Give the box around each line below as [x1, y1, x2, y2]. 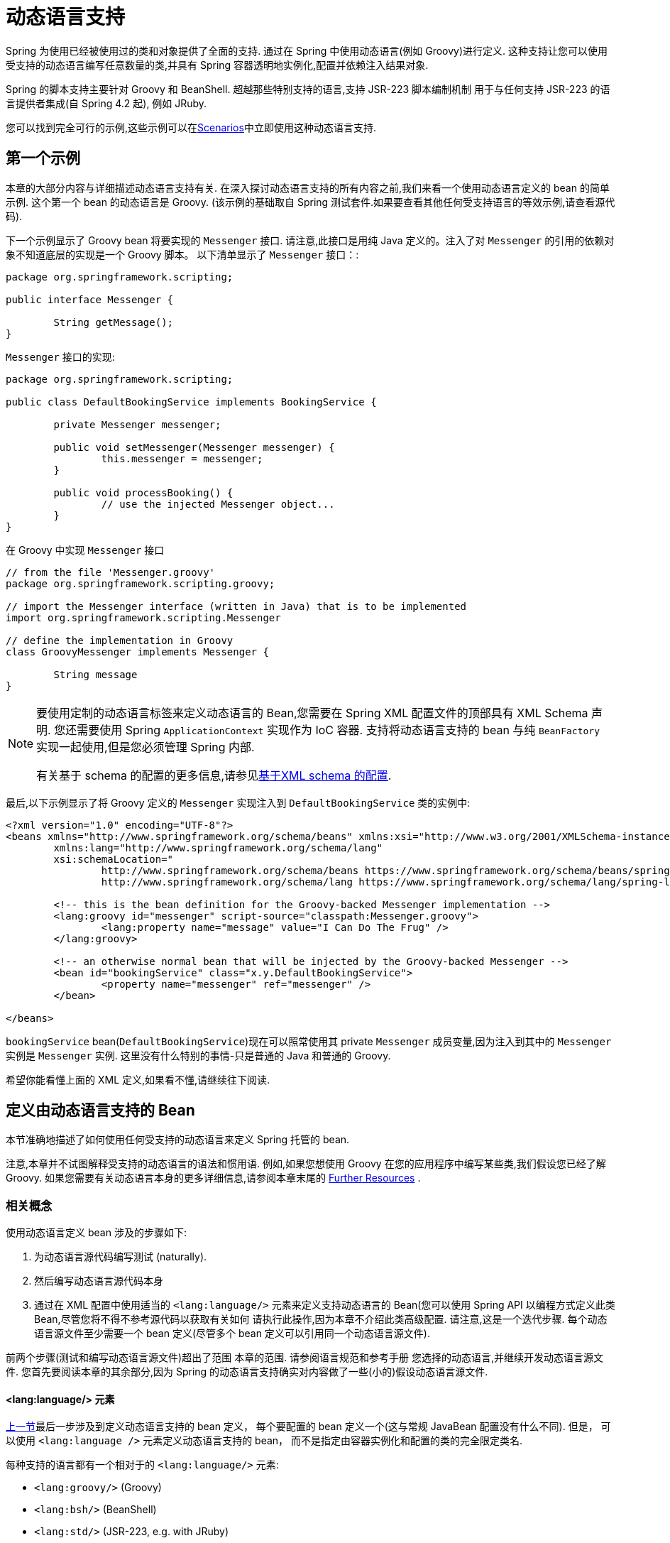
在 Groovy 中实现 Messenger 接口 [6, 543, 165, 556]
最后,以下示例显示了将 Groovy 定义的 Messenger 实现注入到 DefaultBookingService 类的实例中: [6, 796, 471, 809]
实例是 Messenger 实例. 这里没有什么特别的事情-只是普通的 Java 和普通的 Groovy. [6, 1049, 391, 1062]
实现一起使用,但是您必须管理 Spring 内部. [36, 739, 255, 754]
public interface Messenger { [6, 293, 174, 305]
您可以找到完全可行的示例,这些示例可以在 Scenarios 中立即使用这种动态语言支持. [6, 121, 376, 133]
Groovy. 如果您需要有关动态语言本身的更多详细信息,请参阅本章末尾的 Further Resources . [6, 1172, 421, 1184]
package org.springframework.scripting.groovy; [6, 577, 275, 589]
